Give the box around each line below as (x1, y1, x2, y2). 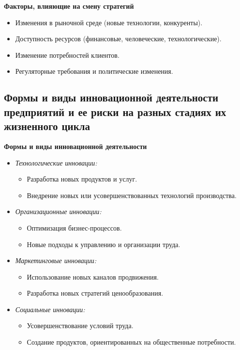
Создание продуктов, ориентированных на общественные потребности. (27, 337, 236, 347)
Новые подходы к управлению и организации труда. (27, 239, 180, 249)
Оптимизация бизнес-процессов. (27, 222, 122, 233)
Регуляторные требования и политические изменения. (15, 66, 173, 76)
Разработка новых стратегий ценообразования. (27, 288, 164, 298)
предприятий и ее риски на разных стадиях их (4, 104, 226, 119)
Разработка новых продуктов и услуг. (27, 174, 137, 184)
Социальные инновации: (15, 304, 85, 314)
